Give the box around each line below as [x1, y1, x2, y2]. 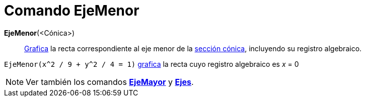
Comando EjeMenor [4, 2, 139, 19]
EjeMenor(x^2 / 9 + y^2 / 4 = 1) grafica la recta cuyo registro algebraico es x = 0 [4, 59, 299, 68]
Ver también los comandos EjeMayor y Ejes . [26, 76, 194, 87]
